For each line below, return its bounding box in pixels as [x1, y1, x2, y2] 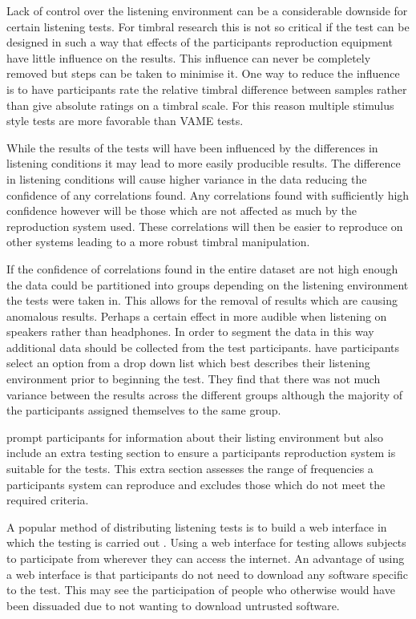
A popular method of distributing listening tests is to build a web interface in [6, 518, 387, 535]
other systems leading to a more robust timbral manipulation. [6, 233, 310, 250]
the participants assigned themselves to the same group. [6, 402, 281, 419]
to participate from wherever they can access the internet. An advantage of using [6, 550, 405, 566]
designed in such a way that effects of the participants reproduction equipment [6, 34, 393, 51]
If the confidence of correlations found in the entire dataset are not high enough [6, 260, 398, 277]
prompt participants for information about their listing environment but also [6, 428, 383, 445]
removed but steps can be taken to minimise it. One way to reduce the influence [6, 65, 400, 82]
